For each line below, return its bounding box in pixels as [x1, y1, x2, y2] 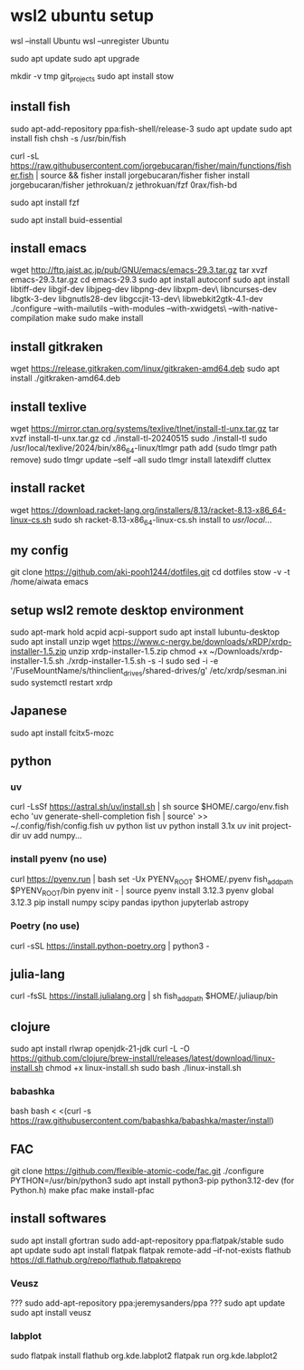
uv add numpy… [22, 831, 82, 841]
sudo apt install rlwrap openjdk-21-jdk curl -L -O [10, 1043, 190, 1054]
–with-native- [228, 303, 279, 314]
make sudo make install [55, 313, 144, 324]
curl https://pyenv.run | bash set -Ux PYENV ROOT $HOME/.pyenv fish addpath [10, 873, 293, 887]
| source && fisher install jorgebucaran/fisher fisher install [35, 170, 250, 180]
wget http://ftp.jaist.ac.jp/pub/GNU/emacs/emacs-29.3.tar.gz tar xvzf [10, 265, 268, 276]
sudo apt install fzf [10, 197, 80, 208]
